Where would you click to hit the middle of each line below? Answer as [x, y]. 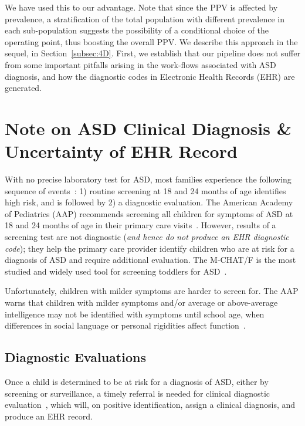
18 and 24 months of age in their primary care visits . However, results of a [140, 225]
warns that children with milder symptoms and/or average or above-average [141, 302]
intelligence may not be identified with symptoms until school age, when [135, 314]
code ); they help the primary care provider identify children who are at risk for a [150, 248]
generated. [23, 88]
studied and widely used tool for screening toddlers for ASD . [116, 271]
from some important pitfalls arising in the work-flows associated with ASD [140, 64]
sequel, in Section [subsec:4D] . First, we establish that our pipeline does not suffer [152, 53]
